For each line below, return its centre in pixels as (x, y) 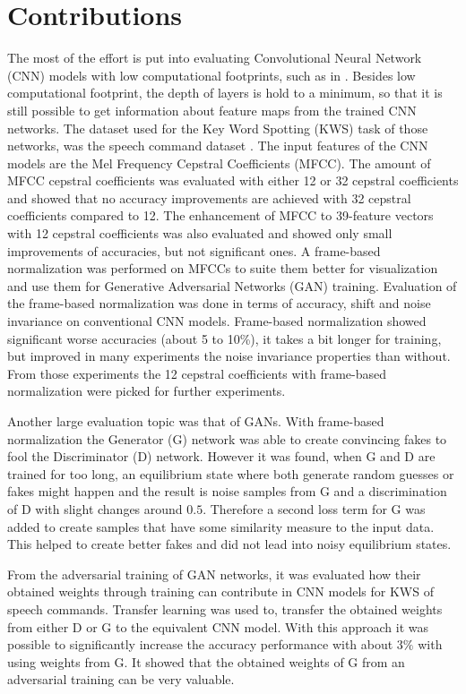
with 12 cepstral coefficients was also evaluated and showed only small (200, 233)
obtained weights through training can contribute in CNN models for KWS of (220, 591)
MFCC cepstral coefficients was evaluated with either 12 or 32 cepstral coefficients (233, 180)
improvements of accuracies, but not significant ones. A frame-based (194, 250)
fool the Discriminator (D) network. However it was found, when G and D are (221, 456)
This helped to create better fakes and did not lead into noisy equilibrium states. (229, 544)
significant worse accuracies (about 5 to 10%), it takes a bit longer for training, (224, 338)
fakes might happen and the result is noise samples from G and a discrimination (227, 491)
